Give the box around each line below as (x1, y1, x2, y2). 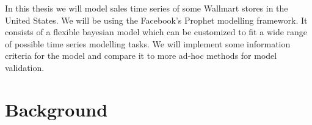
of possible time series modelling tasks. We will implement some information (5, 37, 291, 50)
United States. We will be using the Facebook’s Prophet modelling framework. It (5, 13, 308, 26)
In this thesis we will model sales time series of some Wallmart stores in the (5, 2, 288, 14)
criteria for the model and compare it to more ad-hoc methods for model (5, 49, 277, 62)
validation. (5, 61, 45, 73)
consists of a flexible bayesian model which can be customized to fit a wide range (5, 25, 308, 38)
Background (5, 96, 108, 121)
